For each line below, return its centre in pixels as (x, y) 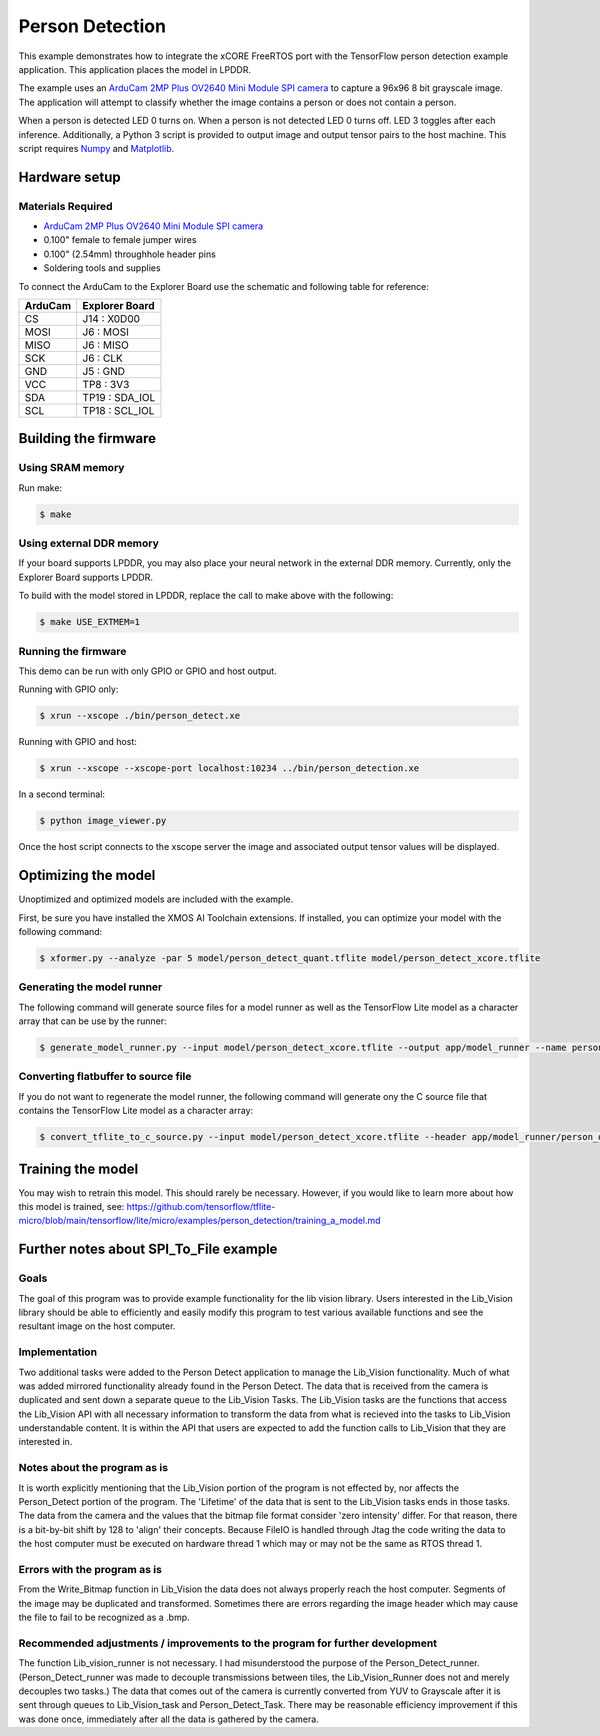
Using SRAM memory (71, 468)
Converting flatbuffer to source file (105, 1077)
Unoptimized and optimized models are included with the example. (156, 899)
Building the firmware (87, 438)
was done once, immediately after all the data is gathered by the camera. (168, 1719)
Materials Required (65, 206)
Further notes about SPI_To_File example (148, 1249)
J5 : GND (103, 371)
